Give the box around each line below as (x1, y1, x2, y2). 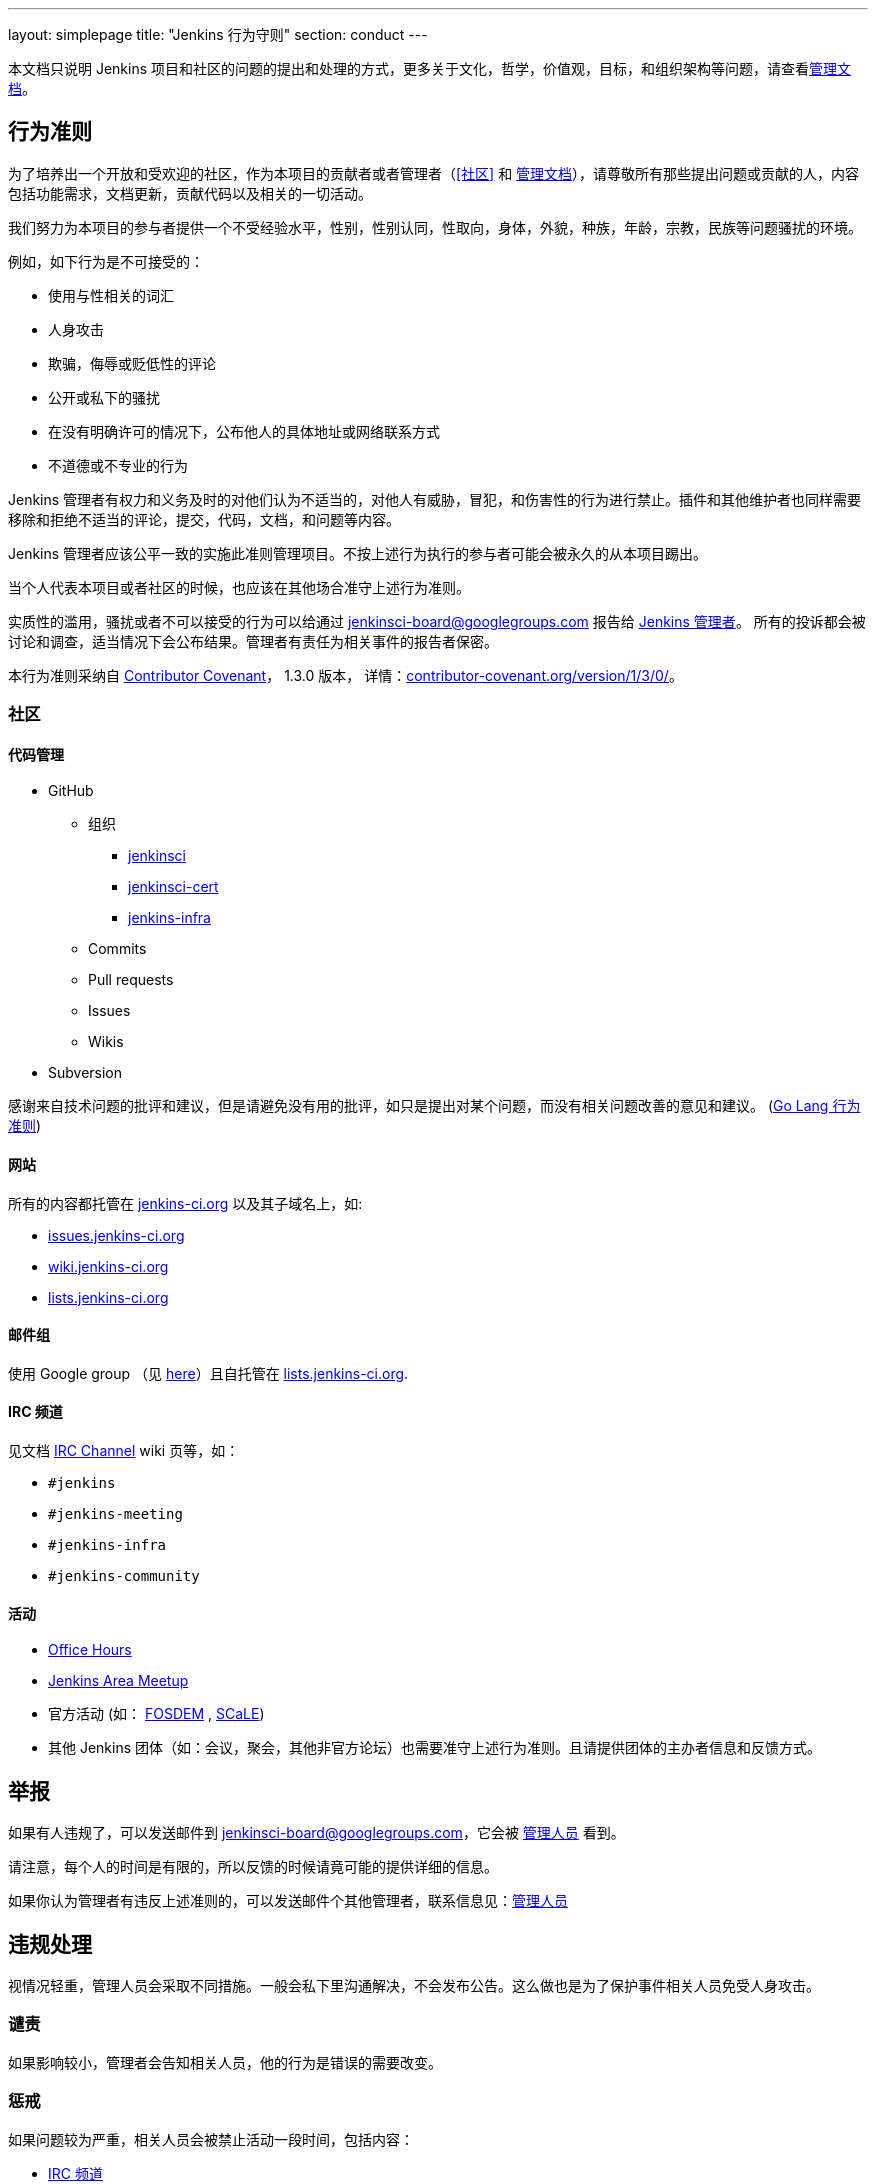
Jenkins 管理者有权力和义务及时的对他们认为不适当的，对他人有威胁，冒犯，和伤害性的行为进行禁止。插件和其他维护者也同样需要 (8, 490, 862, 508)
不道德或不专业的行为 (48, 456, 188, 474)
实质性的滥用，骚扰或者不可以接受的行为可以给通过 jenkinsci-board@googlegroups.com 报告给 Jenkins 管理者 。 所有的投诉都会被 (8, 612, 866, 630)
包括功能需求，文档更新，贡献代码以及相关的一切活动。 (8, 184, 372, 202)
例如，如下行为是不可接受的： (8, 252, 204, 270)
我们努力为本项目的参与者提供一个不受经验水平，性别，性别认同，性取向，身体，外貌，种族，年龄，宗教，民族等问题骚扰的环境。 (8, 218, 862, 236)
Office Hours (48, 1641, 132, 1659)
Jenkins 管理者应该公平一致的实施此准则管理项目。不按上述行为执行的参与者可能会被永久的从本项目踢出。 (8, 544, 708, 562)
